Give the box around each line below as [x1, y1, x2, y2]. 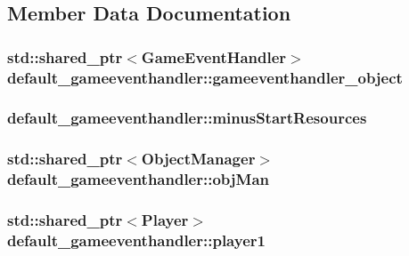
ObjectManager [141, 148, 256, 170]
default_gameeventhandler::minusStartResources [7, 107, 367, 129]
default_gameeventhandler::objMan [7, 168, 270, 190]
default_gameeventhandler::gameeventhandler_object [7, 66, 403, 88]
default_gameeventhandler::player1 [7, 229, 266, 251]
